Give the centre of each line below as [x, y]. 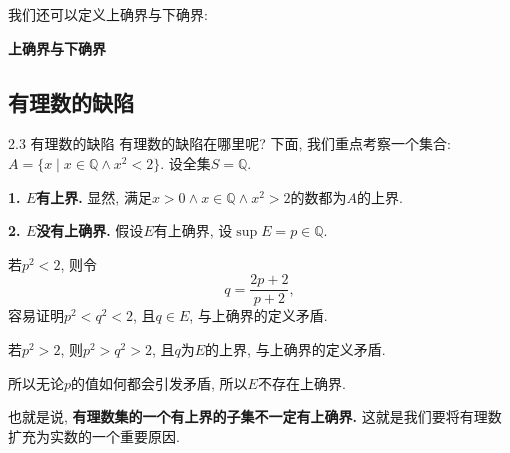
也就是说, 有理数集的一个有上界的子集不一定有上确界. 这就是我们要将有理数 [255, 416]
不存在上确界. [301, 382]
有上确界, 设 [193, 230]
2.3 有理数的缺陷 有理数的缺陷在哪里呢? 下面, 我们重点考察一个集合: [229, 143]
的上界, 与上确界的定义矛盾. [295, 349]
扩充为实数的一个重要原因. [94, 435]
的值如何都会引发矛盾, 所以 [159, 382]
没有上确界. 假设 [90, 230]
